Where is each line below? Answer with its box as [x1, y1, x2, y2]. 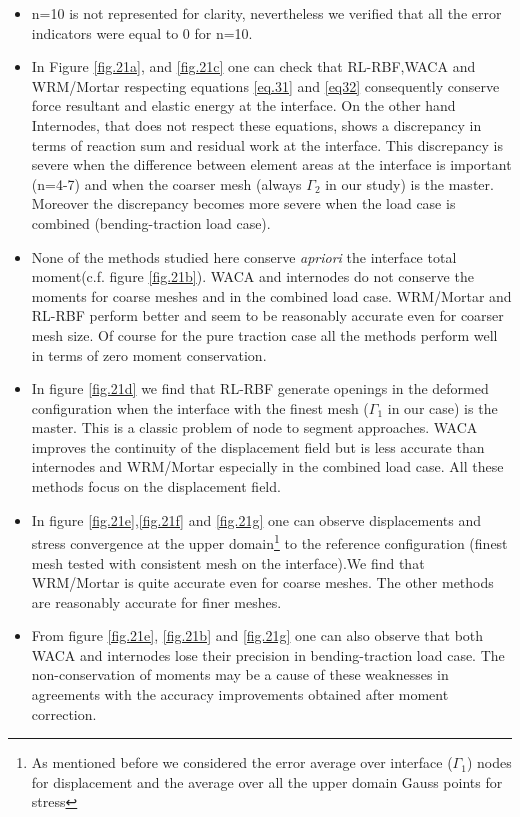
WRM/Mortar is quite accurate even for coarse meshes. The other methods [31, 572, 494, 593]
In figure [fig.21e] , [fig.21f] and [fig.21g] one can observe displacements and [31, 509, 481, 530]
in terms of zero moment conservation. [31, 344, 267, 365]
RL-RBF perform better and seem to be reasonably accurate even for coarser [31, 305, 504, 326]
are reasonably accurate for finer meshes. [31, 591, 282, 612]
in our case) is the [387, 397, 498, 418]
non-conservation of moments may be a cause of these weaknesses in [31, 664, 449, 685]
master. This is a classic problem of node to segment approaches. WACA [31, 417, 478, 438]
